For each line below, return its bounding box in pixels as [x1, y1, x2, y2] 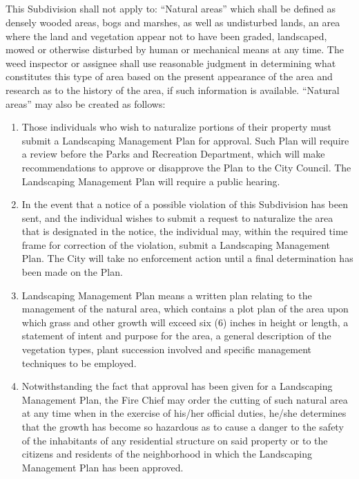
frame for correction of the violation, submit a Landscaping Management [21, 237, 330, 252]
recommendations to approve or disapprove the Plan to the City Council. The [21, 160, 351, 174]
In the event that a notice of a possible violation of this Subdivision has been [21, 197, 348, 212]
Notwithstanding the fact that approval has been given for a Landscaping [21, 379, 333, 393]
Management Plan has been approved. [21, 460, 184, 474]
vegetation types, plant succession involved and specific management [21, 342, 311, 357]
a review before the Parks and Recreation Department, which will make [21, 147, 325, 161]
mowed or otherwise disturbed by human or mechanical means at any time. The [6, 42, 344, 57]
